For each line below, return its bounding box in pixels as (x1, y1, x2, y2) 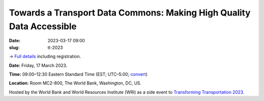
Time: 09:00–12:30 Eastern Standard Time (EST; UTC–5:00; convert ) (9, 71, 148, 77)
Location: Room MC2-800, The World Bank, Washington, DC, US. (9, 80, 142, 86)
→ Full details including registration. (9, 53, 81, 59)
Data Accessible (9, 21, 77, 32)
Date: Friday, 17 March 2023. (9, 62, 67, 68)
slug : (9, 44, 20, 50)
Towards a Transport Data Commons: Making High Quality (9, 7, 251, 18)
